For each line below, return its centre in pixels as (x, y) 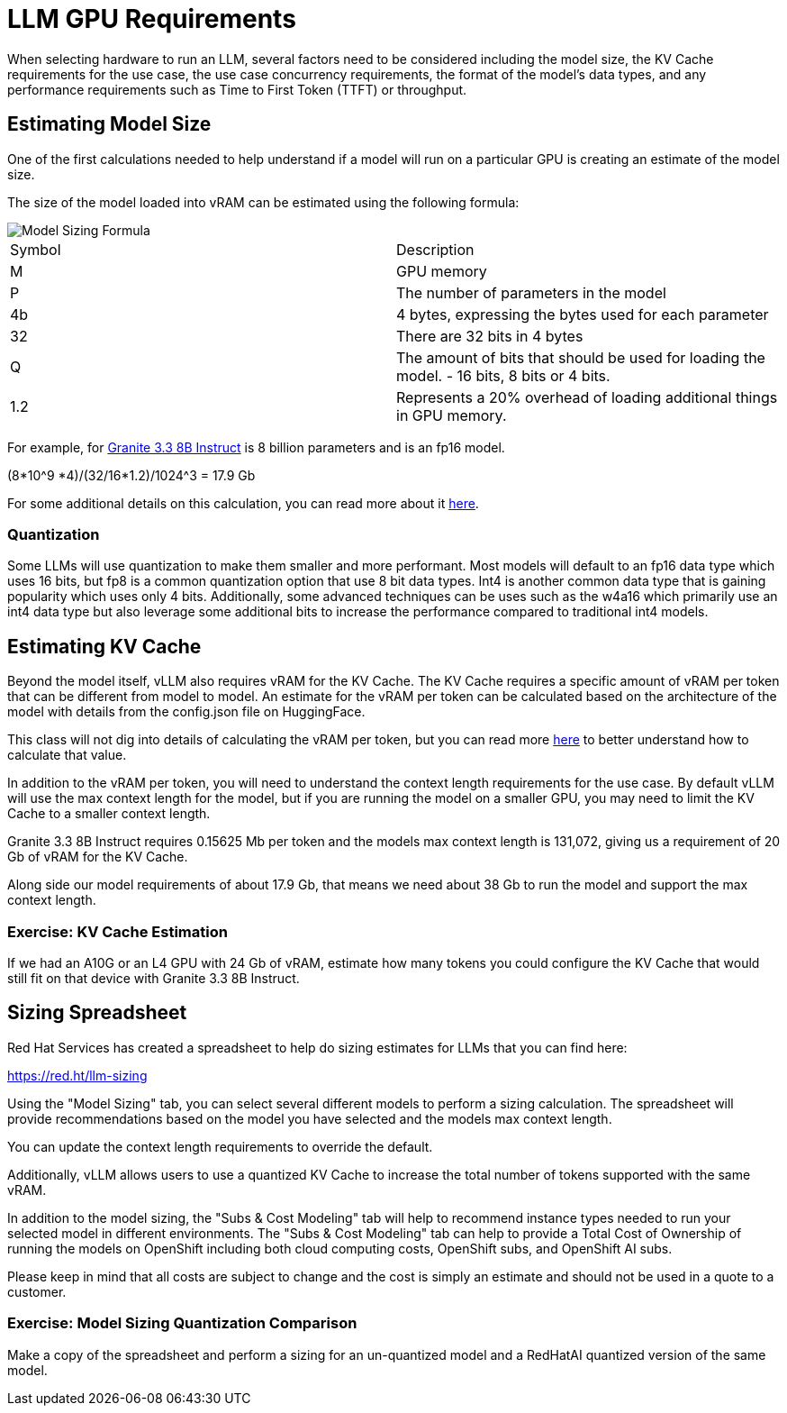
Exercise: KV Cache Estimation (118, 931)
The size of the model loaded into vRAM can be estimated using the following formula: (263, 202)
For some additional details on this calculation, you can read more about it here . (243, 503)
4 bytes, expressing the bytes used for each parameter (583, 314)
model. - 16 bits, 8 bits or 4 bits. (503, 375)
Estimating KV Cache (104, 646)
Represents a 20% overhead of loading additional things (587, 397)
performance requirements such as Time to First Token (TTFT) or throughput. (237, 89)
